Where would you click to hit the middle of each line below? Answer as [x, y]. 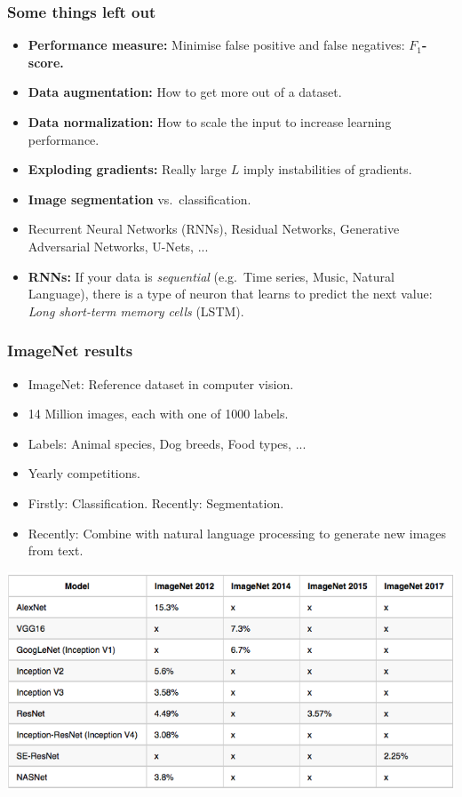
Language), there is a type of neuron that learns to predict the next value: [230, 294]
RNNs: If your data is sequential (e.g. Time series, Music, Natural [211, 276]
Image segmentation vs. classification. [139, 199]
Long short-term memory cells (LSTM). [136, 311]
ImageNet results [70, 351]
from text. [56, 550]
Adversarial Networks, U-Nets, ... [118, 246]
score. [46, 62]
